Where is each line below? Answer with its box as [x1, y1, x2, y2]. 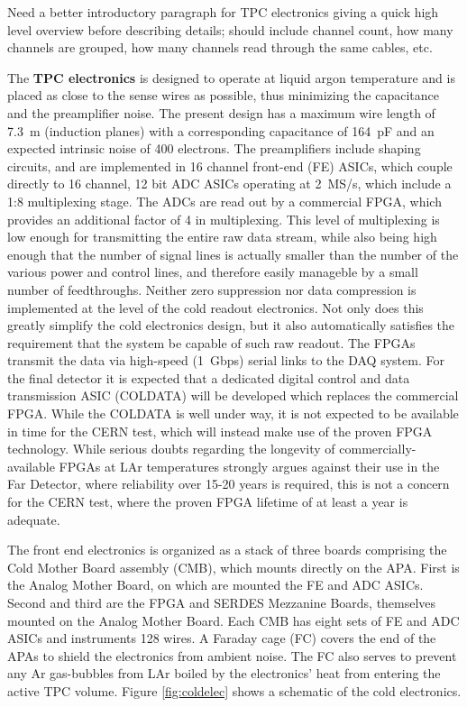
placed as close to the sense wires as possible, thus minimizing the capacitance [7, 86, 439, 105]
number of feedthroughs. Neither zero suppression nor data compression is [7, 280, 417, 298]
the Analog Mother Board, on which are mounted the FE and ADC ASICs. [7, 575, 424, 594]
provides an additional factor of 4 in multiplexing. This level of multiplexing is [7, 209, 440, 228]
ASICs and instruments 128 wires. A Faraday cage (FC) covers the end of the [7, 629, 436, 647]
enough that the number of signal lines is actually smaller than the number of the [7, 244, 459, 263]
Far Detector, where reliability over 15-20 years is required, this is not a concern [7, 474, 450, 493]
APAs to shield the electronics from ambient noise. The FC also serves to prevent [7, 646, 457, 665]
